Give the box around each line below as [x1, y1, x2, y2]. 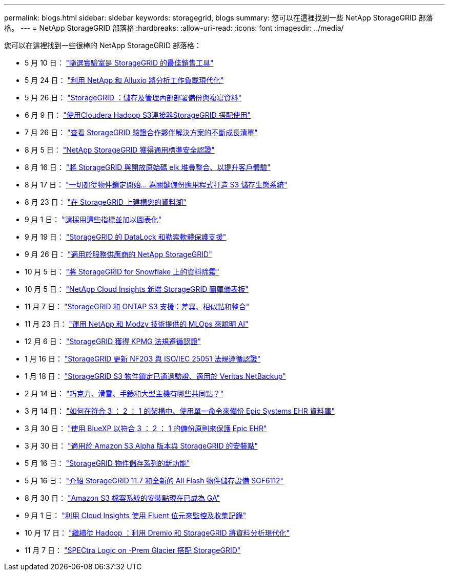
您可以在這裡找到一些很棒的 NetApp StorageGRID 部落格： [4, 41, 201, 50]
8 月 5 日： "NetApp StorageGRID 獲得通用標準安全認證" [25, 145, 215, 154]
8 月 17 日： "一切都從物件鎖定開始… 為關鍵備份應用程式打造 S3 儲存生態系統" [25, 180, 288, 189]
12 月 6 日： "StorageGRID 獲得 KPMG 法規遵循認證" [25, 337, 201, 346]
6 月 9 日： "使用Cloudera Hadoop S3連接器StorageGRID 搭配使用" [25, 111, 251, 119]
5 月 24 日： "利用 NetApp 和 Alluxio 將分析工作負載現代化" [25, 76, 224, 84]
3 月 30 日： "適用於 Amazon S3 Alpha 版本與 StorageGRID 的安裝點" [25, 441, 258, 450]
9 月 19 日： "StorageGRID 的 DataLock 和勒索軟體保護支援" [25, 232, 227, 241]
